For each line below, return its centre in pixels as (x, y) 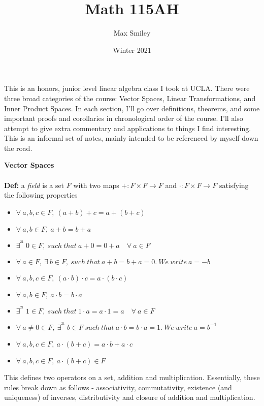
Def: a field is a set (34, 185)
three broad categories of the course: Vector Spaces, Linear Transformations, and (130, 98)
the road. (18, 148)
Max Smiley (132, 33)
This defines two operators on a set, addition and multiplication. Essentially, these (132, 377)
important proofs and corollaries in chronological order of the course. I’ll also (124, 118)
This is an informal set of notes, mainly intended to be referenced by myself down (131, 138)
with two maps (96, 185)
